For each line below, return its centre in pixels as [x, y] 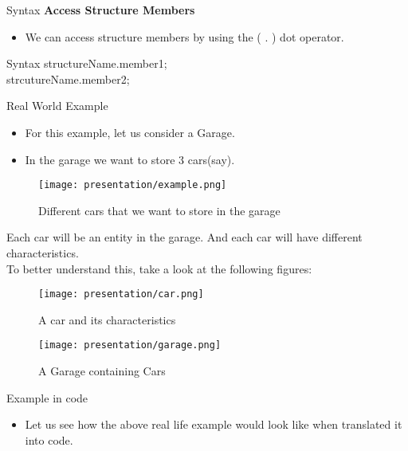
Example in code [47, 397]
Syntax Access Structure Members [101, 10]
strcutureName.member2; [68, 78]
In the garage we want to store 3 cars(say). [130, 159]
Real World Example [57, 106]
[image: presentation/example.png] [133, 185]
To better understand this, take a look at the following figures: [159, 268]
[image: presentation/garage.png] [130, 345]
